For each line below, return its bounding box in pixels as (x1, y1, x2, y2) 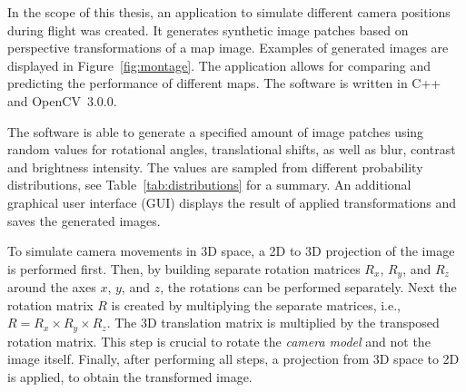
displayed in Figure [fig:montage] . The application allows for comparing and (7, 55, 431, 74)
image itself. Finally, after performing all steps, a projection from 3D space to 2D (7, 349, 460, 368)
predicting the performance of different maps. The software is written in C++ (7, 73, 441, 93)
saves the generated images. (7, 211, 161, 230)
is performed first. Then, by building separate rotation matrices (7, 259, 361, 278)
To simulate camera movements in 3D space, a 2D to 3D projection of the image (7, 241, 455, 260)
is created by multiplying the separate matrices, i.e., (111, 295, 402, 314)
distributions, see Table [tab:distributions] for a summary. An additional (7, 175, 411, 194)
